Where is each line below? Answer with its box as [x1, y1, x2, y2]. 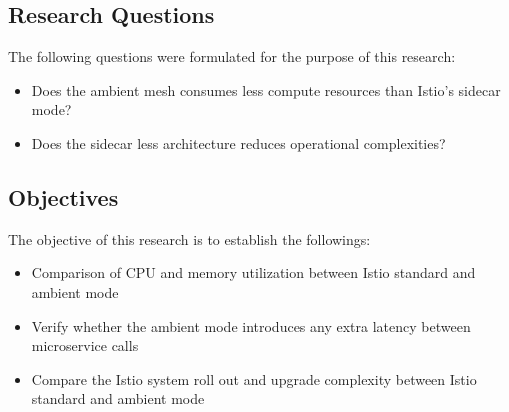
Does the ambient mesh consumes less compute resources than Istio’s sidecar [31, 79, 501, 100]
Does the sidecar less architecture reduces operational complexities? [31, 132, 446, 153]
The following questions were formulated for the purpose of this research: [8, 46, 456, 67]
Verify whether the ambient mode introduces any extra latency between [31, 315, 471, 336]
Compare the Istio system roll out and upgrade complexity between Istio [31, 368, 477, 389]
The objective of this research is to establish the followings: [8, 228, 371, 249]
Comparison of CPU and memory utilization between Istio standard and [31, 262, 476, 283]
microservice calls [31, 335, 139, 356]
